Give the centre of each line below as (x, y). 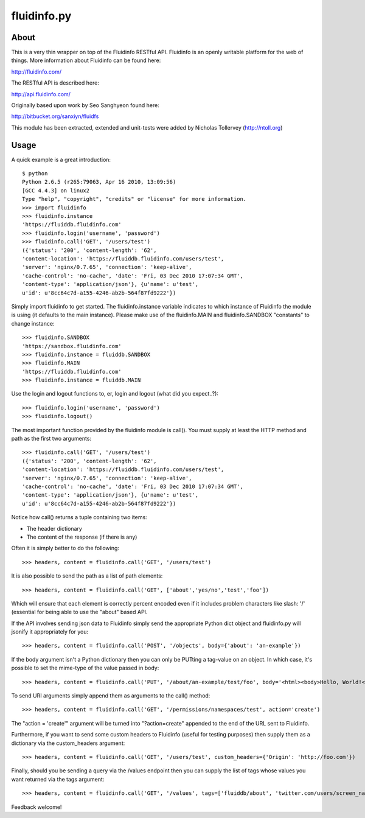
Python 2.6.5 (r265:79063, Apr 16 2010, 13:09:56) (99, 182)
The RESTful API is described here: (55, 83)
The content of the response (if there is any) (82, 537)
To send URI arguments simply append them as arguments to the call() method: (111, 696)
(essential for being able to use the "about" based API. (79, 612)
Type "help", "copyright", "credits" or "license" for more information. (134, 199)
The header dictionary (54, 528)
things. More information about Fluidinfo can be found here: (86, 60)
